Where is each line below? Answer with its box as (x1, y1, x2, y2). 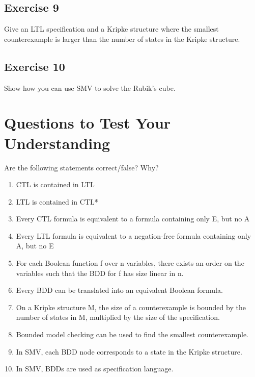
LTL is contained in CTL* (16, 196, 98, 207)
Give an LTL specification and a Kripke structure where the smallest (4, 23, 219, 34)
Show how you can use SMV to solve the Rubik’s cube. (4, 82, 176, 93)
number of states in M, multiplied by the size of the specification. (16, 312, 220, 322)
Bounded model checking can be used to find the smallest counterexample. (16, 329, 249, 340)
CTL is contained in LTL (16, 179, 95, 190)
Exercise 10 (4, 58, 65, 74)
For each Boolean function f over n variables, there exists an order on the (16, 258, 244, 268)
